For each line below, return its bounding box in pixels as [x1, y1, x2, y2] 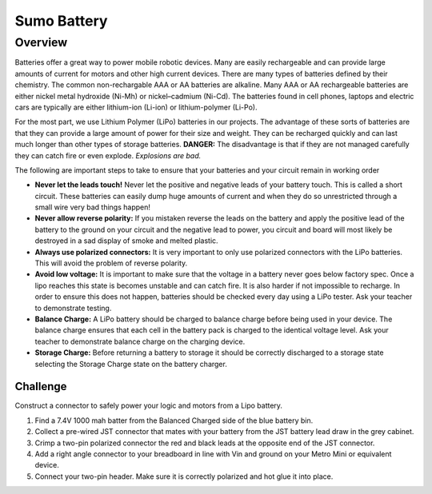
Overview [14, 35, 68, 50]
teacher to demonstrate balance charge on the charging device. [34, 337, 246, 346]
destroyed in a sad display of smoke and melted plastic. [34, 236, 219, 245]
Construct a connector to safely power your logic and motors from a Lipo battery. [14, 400, 283, 411]
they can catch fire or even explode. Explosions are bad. [14, 150, 202, 160]
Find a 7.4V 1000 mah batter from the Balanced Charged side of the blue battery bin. [34, 416, 314, 425]
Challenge [14, 380, 67, 393]
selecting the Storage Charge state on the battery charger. [34, 359, 227, 369]
